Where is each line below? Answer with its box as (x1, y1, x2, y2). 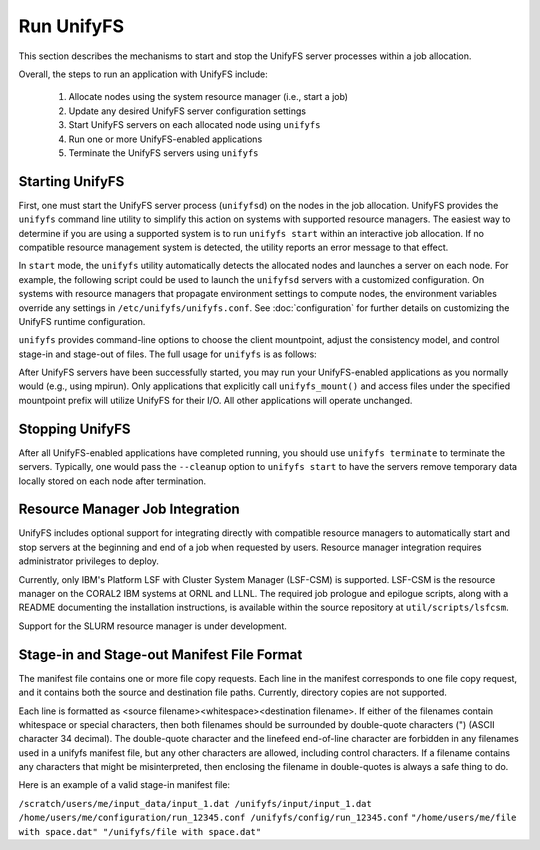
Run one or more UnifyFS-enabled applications (68, 133, 263, 145)
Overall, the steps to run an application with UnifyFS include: (18, 68, 269, 80)
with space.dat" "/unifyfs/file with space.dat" (18, 826, 262, 837)
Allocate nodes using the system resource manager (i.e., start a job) (68, 91, 349, 103)
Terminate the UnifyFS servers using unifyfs (68, 146, 259, 159)
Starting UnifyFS (18, 173, 125, 190)
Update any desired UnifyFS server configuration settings (68, 105, 307, 117)
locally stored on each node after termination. (18, 475, 207, 487)
